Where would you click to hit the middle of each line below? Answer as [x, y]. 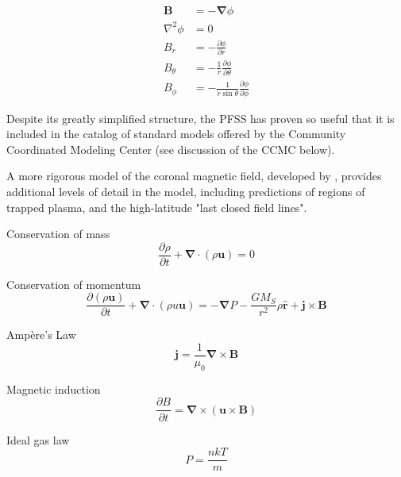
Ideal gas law [38, 439]
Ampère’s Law [41, 335]
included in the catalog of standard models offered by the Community [176, 134]
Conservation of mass [58, 234]
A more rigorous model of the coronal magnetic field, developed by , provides [194, 176]
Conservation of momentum [74, 284]
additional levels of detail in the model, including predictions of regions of [186, 191]
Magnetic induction [54, 389]
